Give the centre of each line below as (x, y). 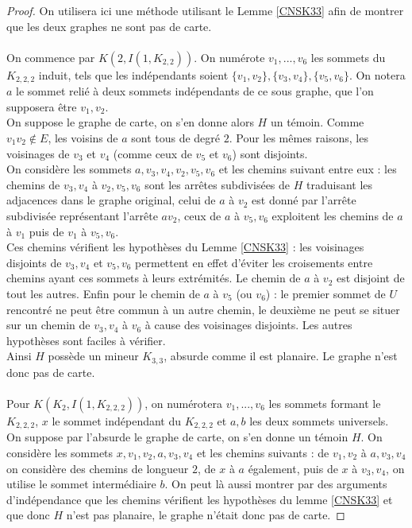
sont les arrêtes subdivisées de (218, 184)
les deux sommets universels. (319, 420)
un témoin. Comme (317, 122)
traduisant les (340, 184)
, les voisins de (83, 138)
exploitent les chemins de (333, 215)
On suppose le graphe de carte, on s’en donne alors (130, 122)
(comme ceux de (152, 153)
